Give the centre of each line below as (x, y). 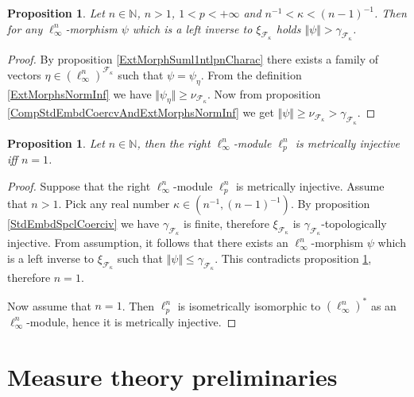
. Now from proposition (264, 93)
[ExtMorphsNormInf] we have (79, 93)
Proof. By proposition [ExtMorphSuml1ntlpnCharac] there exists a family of (193, 58)
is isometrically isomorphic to (249, 305)
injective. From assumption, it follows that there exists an (148, 243)
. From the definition (251, 74)
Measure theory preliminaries (172, 376)
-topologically (354, 224)
